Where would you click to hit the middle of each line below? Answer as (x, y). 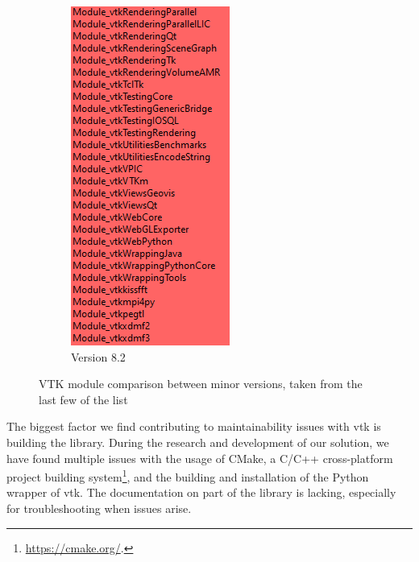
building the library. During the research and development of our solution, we (198, 442)
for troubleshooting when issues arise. (99, 508)
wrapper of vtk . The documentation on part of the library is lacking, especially (201, 492)
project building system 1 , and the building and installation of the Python (188, 475)
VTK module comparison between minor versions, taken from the (201, 384)
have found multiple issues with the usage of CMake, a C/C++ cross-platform (200, 458)
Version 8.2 (98, 356)
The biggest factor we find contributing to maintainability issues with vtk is (194, 426)
